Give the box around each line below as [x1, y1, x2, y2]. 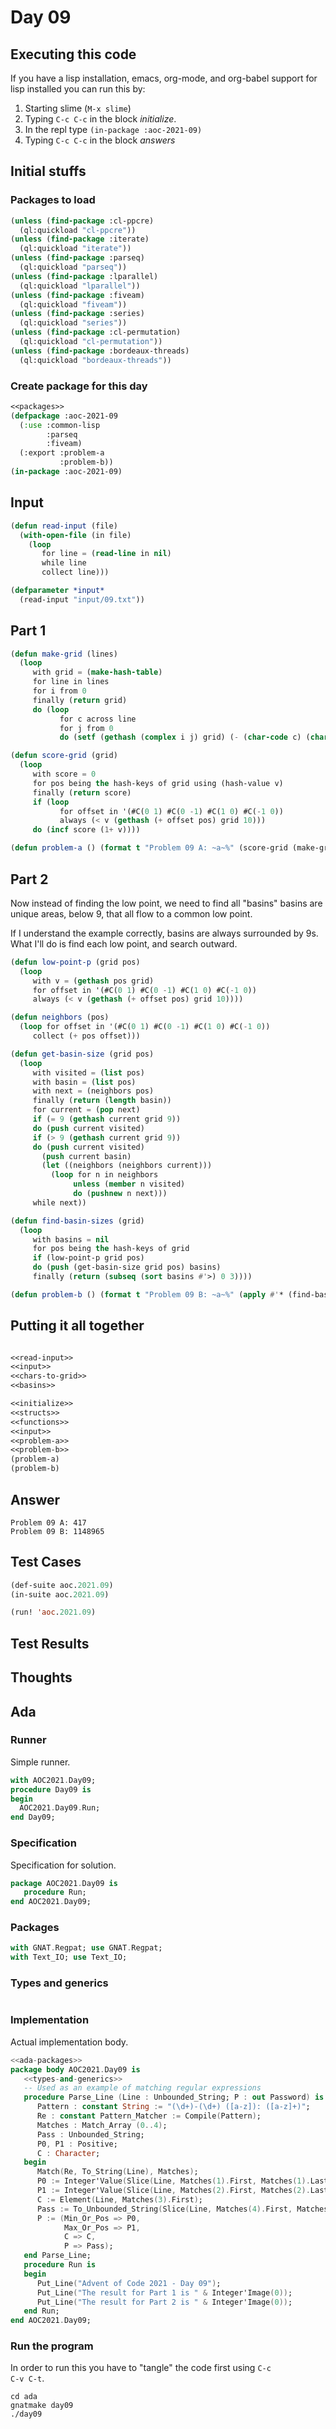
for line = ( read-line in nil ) [41, 549, 172, 559]
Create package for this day [10, 379, 148, 393]
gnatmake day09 [10, 2401, 74, 2411]
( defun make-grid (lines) [10, 649, 118, 659]
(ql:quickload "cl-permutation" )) [19, 337, 163, 347]
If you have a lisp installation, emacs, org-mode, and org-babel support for [10, 72, 318, 84]
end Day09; [10, 1812, 56, 1823]
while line [41, 558, 87, 568]
